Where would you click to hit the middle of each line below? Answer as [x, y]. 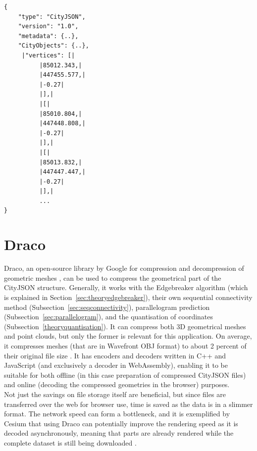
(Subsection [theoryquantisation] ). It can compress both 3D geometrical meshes [125, 326]
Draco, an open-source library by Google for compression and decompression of [124, 268]
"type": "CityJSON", [52, 17]
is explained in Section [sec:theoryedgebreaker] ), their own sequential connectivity [128, 297]
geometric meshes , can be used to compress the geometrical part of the [113, 277]
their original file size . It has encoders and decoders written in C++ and [115, 355]
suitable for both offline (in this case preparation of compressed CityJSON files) [125, 375]
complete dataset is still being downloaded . [70, 442]
